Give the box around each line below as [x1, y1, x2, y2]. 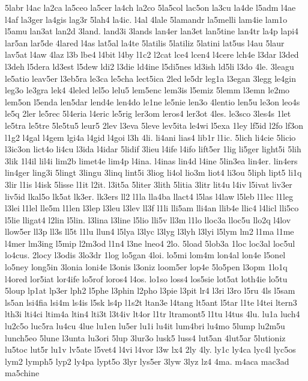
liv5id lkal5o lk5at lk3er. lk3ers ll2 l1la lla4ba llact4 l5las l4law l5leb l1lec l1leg [5, 190, 294, 202]
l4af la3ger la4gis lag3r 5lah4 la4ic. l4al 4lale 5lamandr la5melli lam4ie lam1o [5, 13, 288, 25]
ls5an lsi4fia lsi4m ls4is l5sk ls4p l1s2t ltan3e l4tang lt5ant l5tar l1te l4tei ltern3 [5, 296, 297, 308]
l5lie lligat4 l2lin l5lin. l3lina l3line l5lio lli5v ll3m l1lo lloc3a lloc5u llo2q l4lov [5, 213, 291, 226]
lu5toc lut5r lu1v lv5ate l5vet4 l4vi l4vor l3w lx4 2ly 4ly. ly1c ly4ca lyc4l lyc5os [5, 343, 296, 356]
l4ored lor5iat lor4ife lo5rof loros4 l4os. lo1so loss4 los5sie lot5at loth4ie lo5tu [5, 272, 288, 285]
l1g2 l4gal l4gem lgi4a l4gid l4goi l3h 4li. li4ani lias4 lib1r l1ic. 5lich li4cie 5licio [5, 131, 296, 143]
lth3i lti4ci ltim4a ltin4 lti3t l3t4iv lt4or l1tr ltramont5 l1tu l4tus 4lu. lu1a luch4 [5, 308, 300, 320]
